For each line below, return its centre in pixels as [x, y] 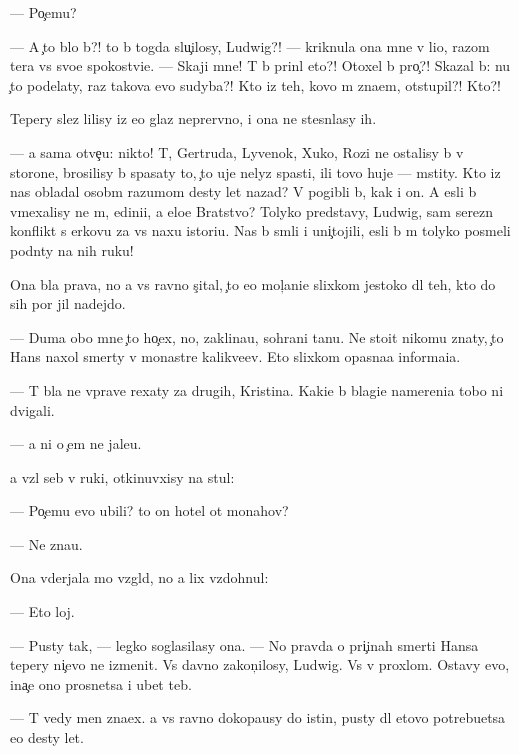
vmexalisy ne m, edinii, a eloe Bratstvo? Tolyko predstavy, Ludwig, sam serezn [252, 210]
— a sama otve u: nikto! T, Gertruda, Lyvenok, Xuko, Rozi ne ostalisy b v [237, 151]
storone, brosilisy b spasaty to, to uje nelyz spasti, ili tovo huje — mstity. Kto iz [255, 171]
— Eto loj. [42, 611]
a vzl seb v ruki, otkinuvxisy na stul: [122, 476]
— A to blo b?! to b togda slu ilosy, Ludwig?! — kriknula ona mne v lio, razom [250, 45]
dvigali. [32, 409]
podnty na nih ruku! [72, 249]
